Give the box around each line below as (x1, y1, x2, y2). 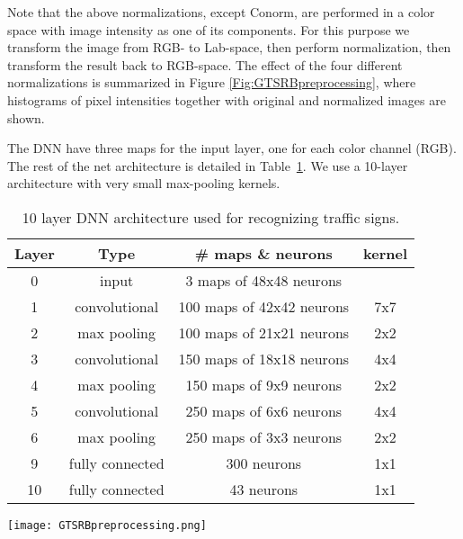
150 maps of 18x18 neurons (178, 347, 350, 369)
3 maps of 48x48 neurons (185, 269, 343, 291)
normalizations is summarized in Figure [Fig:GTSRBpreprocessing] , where (7, 73, 416, 92)
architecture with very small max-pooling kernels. (7, 174, 280, 193)
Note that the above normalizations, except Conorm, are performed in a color (7, 3, 435, 21)
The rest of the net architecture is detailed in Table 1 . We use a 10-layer (7, 156, 408, 175)
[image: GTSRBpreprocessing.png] (7, 518, 207, 532)
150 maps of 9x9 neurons (185, 373, 343, 395)
